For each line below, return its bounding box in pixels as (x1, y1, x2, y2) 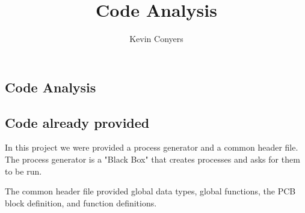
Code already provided (5, 113, 150, 131)
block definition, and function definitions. (5, 196, 157, 209)
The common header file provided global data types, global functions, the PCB (5, 185, 296, 197)
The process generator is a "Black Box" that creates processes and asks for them (5, 152, 300, 165)
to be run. (5, 164, 42, 177)
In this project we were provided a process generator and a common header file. (5, 141, 298, 154)
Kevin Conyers (129, 32, 183, 45)
